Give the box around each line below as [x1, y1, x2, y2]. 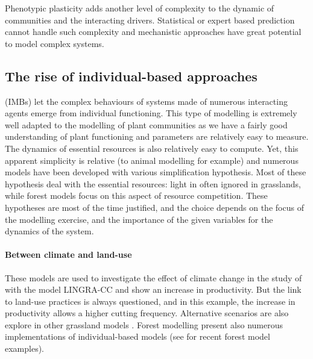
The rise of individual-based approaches [5, 66, 258, 85]
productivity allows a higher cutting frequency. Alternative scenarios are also [5, 307, 289, 319]
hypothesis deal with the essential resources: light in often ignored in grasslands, [5, 177, 301, 190]
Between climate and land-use [5, 248, 132, 261]
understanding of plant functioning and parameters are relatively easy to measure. [5, 130, 309, 143]
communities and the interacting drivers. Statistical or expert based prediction [5, 13, 295, 26]
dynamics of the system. [5, 225, 94, 237]
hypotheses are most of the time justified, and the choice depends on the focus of [5, 201, 304, 213]
